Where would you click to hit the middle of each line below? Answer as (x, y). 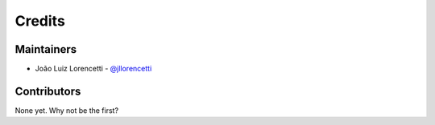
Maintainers (46, 49)
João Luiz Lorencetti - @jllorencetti (93, 69)
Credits (40, 21)
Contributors (48, 91)
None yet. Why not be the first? (67, 110)
